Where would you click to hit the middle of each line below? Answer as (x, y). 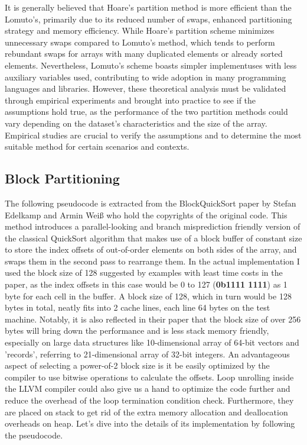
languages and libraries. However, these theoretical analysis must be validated (146, 88)
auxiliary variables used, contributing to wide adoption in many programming (146, 77)
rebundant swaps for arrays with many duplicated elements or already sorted (144, 54)
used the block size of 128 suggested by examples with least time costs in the (144, 273)
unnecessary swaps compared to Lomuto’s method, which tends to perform (140, 42)
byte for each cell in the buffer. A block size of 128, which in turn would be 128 (148, 296)
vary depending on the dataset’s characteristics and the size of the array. (136, 123)
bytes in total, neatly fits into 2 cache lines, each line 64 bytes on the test (138, 307)
